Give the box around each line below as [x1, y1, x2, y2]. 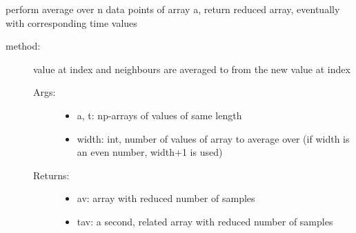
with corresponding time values [6, 15, 137, 30]
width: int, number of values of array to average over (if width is [77, 131, 350, 145]
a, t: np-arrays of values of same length [77, 108, 242, 122]
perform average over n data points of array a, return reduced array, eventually [6, 2, 340, 16]
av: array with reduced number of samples [77, 191, 255, 205]
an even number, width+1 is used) [77, 145, 223, 159]
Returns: [33, 168, 70, 182]
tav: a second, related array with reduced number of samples [77, 214, 333, 228]
